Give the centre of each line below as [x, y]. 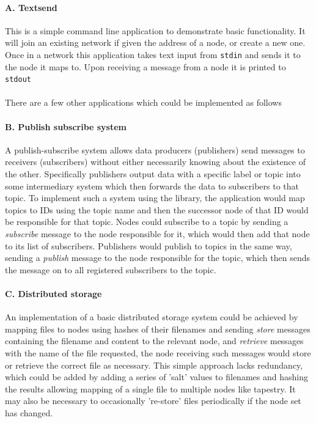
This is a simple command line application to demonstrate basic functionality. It [155, 30]
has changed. [29, 412]
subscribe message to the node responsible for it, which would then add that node [157, 234]
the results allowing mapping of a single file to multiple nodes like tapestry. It [150, 388]
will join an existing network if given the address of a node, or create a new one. [155, 42]
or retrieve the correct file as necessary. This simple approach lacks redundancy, [154, 365]
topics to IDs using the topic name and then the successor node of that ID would [157, 209]
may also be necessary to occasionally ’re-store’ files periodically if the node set [153, 401]
